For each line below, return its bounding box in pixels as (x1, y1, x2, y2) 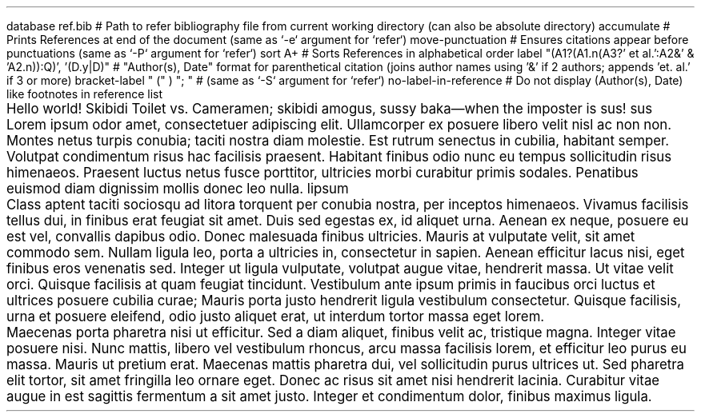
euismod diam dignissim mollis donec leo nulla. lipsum (6, 181, 349, 197)
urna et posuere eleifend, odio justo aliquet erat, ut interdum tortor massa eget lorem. (6, 309, 545, 324)
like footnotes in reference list (6, 87, 163, 101)
